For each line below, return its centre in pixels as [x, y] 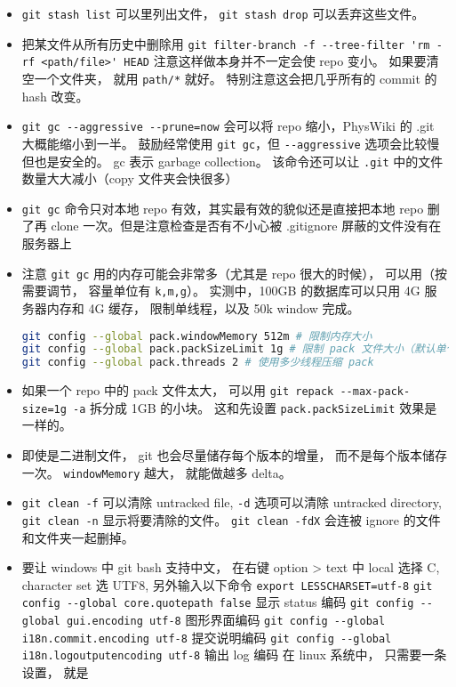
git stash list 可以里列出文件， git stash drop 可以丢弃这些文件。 [223, 13]
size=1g [44, 409]
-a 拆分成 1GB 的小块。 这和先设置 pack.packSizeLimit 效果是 [255, 407]
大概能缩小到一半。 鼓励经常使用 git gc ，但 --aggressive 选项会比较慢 [231, 143]
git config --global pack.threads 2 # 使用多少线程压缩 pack [198, 363]
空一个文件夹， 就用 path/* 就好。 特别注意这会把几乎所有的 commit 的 [229, 78]
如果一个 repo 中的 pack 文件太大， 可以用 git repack [178, 390]
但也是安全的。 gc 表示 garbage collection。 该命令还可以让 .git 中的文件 [232, 161]
